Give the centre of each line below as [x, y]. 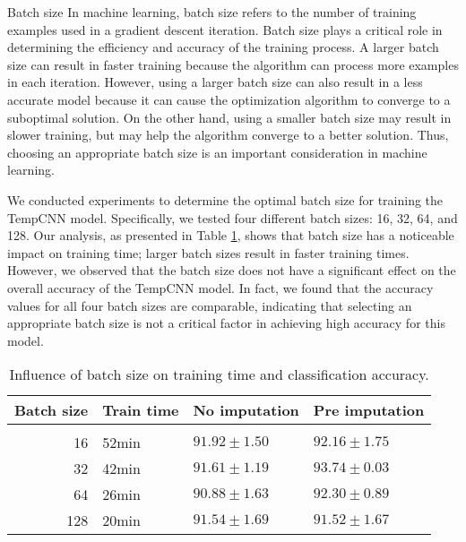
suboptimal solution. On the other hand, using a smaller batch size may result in [229, 117]
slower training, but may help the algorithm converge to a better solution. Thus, [228, 135]
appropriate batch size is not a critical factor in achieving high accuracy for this [226, 323]
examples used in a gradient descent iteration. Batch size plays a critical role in [225, 29]
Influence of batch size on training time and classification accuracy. [219, 374]
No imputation [246, 410]
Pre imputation [369, 410]
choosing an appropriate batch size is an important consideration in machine [217, 152]
